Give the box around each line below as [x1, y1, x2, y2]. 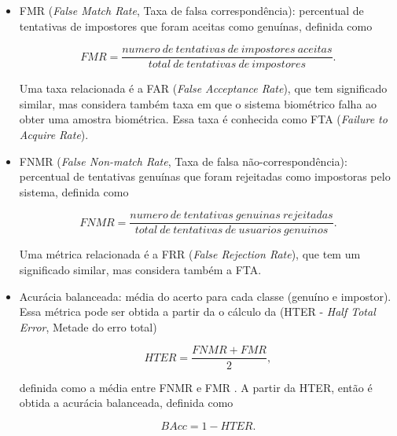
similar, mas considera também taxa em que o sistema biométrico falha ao [19, 95, 377, 112]
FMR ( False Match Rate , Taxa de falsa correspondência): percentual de [19, 2, 364, 18]
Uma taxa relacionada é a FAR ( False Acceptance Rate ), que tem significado [19, 80, 388, 97]
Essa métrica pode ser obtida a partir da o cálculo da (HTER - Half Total [19, 303, 376, 320]
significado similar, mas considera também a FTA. [19, 262, 262, 278]
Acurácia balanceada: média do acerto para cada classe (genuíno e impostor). [19, 288, 391, 304]
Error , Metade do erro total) [19, 318, 157, 335]
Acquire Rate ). [19, 126, 89, 143]
